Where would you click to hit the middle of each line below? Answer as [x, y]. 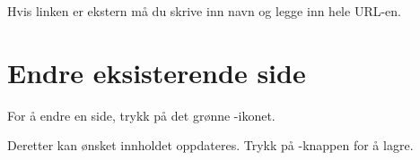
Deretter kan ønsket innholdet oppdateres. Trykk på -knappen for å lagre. [210, 145]
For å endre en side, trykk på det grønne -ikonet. [141, 115]
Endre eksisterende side [157, 72]
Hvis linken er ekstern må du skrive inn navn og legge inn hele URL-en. [204, 11]
